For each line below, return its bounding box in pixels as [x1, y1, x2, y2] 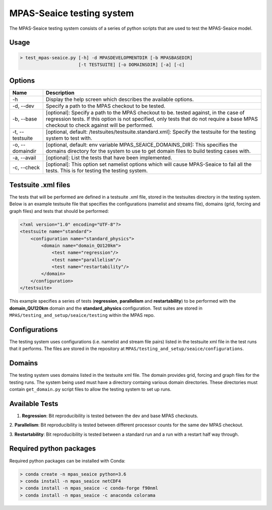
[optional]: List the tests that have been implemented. [45, 154, 172, 161]
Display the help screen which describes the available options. [45, 96, 194, 103]
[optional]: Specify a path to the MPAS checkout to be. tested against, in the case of [45, 109, 245, 116]
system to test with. [45, 135, 93, 142]
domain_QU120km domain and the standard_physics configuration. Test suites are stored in [9, 305, 202, 311]
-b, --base [12, 116, 37, 123]
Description [45, 89, 75, 96]
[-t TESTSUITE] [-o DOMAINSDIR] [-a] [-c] [78, 62, 185, 68]
